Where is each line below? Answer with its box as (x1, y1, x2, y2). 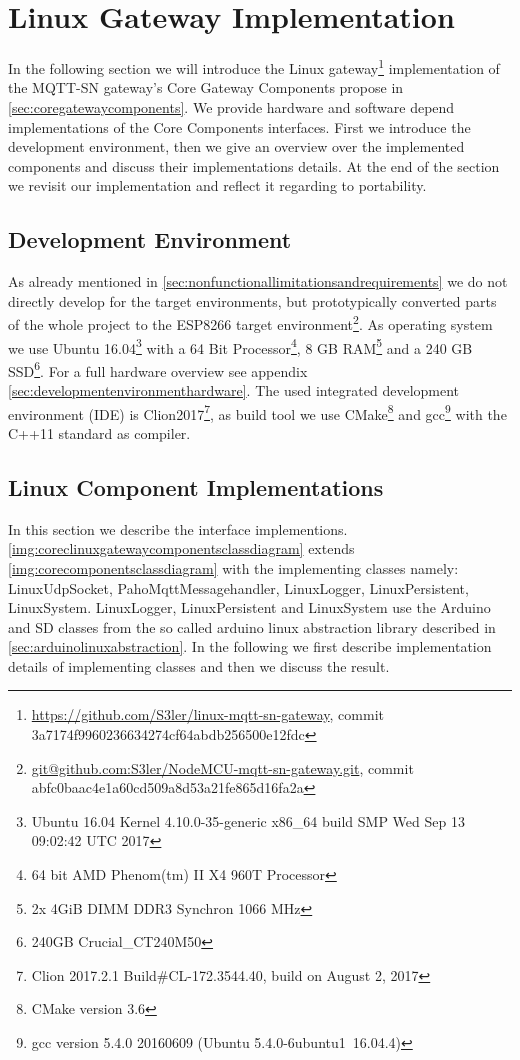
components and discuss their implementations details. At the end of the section (8, 155, 500, 176)
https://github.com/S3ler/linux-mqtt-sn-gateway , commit (31, 704, 384, 725)
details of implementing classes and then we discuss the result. (8, 655, 390, 676)
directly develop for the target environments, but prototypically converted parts (8, 290, 497, 311)
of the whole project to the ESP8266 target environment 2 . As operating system (8, 311, 493, 334)
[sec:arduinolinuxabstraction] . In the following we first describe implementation (8, 636, 492, 657)
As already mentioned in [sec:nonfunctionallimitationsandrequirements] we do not (8, 271, 508, 292)
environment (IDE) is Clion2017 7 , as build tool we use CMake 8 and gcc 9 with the (8, 400, 507, 424)
